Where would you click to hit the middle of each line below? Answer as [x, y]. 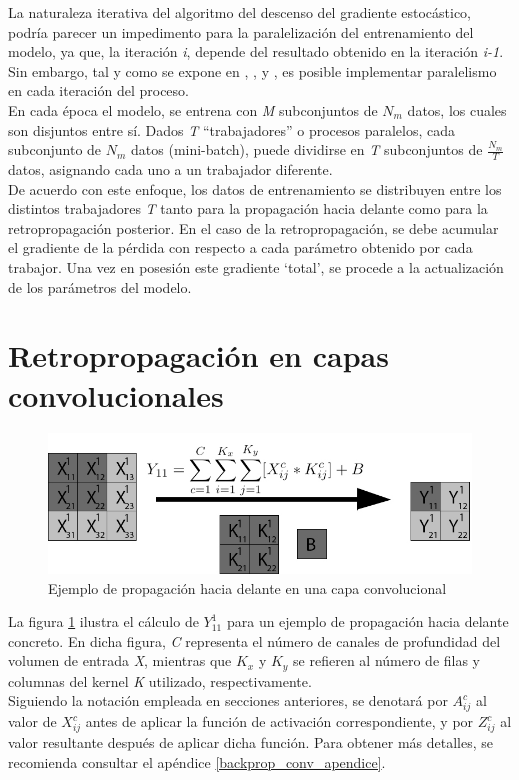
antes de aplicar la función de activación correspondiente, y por [279, 721]
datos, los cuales [457, 109]
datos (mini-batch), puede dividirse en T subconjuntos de [307, 149]
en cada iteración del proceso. [98, 90]
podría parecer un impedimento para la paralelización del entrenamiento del [241, 31]
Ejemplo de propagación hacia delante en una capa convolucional [247, 587]
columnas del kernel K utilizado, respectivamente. [160, 680]
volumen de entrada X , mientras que [120, 660]
